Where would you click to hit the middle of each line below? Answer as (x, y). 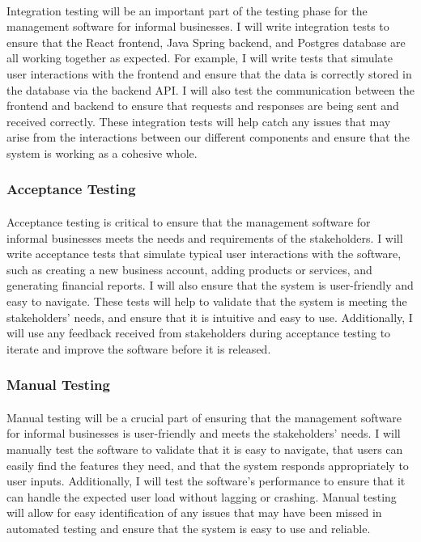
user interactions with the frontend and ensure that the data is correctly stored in (209, 73)
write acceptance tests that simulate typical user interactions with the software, (204, 254)
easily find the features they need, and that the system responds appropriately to (208, 465)
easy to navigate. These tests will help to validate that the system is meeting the (207, 301)
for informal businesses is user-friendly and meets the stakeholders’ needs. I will (204, 433)
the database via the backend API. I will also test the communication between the (210, 89)
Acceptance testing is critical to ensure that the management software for (189, 221)
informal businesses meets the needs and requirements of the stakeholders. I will (205, 237)
